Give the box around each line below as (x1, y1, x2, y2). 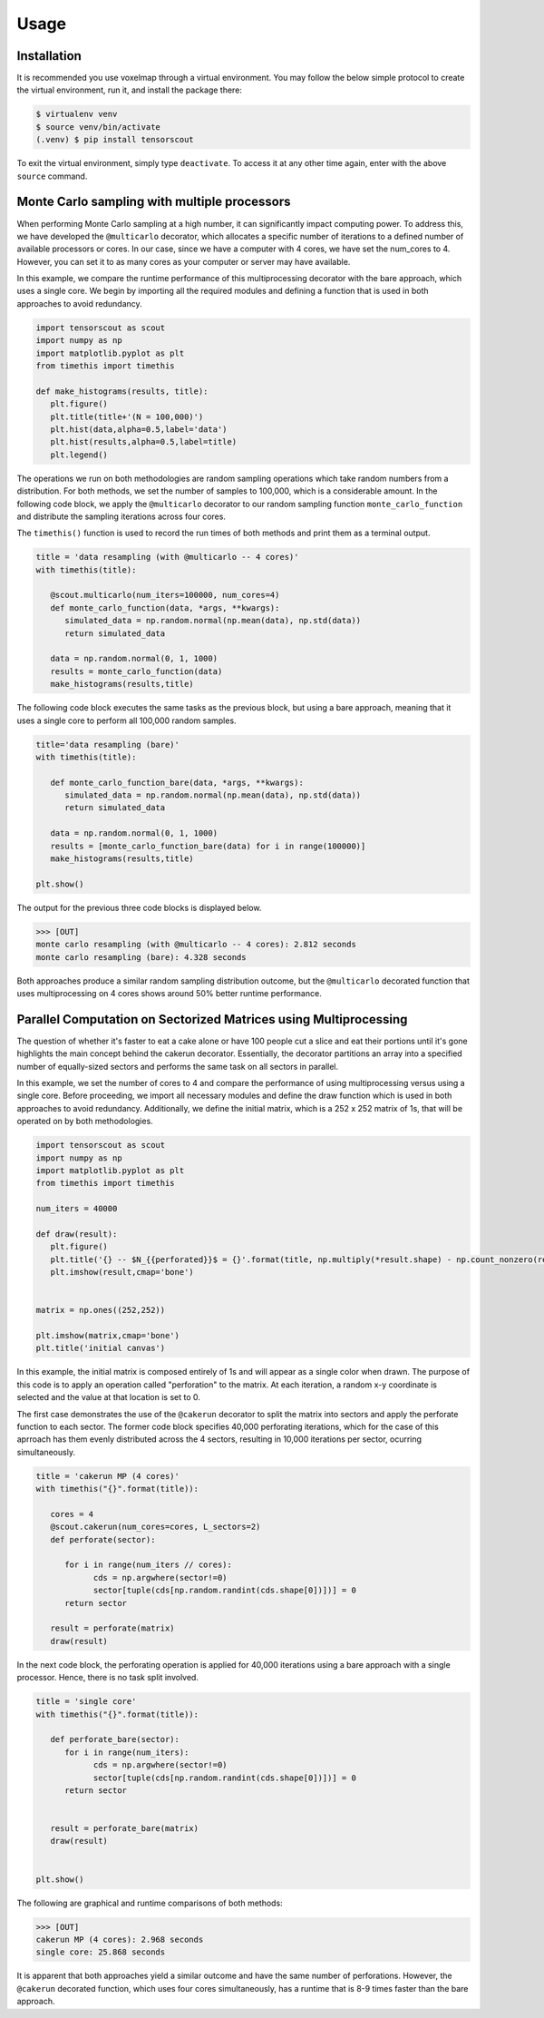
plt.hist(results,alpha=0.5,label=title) (50, 436, 238, 447)
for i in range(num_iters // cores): (64, 1560, 233, 1570)
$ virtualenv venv (35, 109, 118, 120)
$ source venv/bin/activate (35, 122, 160, 132)
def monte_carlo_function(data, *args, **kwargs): (50, 602, 280, 612)
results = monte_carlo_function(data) (50, 666, 223, 676)
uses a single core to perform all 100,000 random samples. (16, 715, 237, 726)
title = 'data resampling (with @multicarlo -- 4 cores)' (35, 552, 299, 563)
